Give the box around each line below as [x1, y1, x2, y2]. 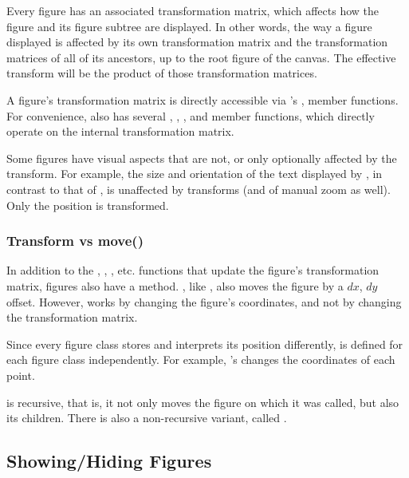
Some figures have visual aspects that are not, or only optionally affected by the [6, 149, 397, 166]
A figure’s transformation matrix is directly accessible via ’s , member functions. [6, 91, 399, 108]
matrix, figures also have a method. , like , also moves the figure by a [6, 277, 344, 294]
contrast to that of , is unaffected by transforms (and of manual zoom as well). [6, 180, 391, 197]
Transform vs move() [6, 231, 144, 251]
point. [6, 366, 35, 383]
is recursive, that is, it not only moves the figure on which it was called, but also [6, 393, 399, 410]
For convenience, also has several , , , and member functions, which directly [6, 107, 375, 124]
